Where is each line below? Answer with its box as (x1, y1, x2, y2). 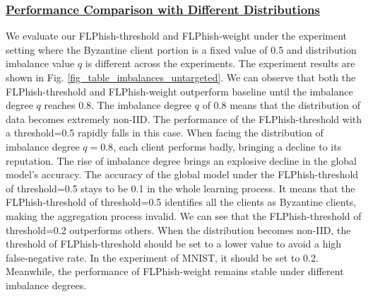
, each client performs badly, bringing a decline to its (113, 139, 342, 153)
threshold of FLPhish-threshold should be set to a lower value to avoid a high (6, 236, 342, 251)
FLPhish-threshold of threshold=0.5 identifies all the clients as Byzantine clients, (6, 194, 357, 209)
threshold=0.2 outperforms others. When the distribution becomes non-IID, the (6, 222, 351, 237)
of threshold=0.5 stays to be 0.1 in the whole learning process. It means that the (6, 180, 355, 195)
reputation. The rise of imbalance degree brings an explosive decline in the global (6, 153, 357, 168)
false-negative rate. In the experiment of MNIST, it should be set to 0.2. (6, 250, 319, 264)
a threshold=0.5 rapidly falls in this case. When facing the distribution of (6, 125, 324, 140)
